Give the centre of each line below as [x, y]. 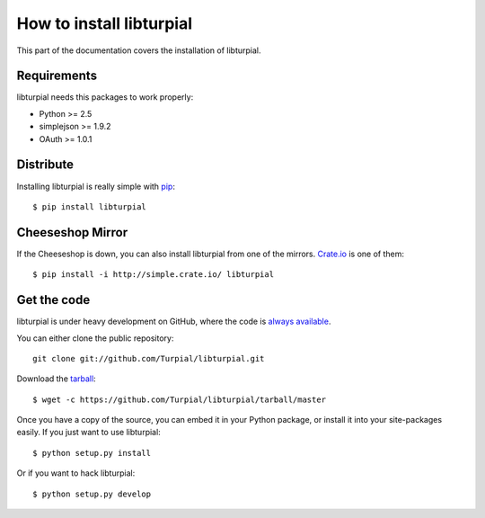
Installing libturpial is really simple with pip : [96, 186]
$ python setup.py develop [92, 494]
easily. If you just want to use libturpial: [88, 433]
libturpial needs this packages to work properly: [105, 97]
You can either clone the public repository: [95, 338]
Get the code [53, 300]
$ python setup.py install [92, 453]
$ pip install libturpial [90, 206]
